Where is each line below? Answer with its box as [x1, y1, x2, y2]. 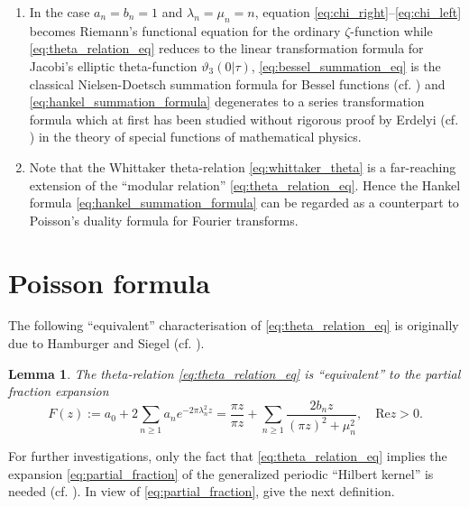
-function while [350, 21, 433, 40]
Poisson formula [8, 263, 210, 300]
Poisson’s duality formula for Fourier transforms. [29, 210, 299, 229]
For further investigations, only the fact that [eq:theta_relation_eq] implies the [8, 447, 447, 466]
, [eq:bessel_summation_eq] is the [251, 56, 441, 75]
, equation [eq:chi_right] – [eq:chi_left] [254, 3, 462, 21]
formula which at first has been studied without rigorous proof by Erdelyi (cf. [29, 109, 459, 128]
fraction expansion [8, 382, 109, 401]
